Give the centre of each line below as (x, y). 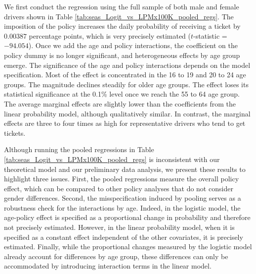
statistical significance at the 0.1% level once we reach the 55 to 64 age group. (122, 94)
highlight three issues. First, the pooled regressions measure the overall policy (122, 179)
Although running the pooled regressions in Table (79, 149)
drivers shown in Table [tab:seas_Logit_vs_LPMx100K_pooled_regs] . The (119, 16)
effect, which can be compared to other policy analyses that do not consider (119, 188)
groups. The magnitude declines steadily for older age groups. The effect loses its (126, 84)
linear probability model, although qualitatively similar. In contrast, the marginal (127, 113)
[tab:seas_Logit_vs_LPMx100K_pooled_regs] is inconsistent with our (112, 159)
